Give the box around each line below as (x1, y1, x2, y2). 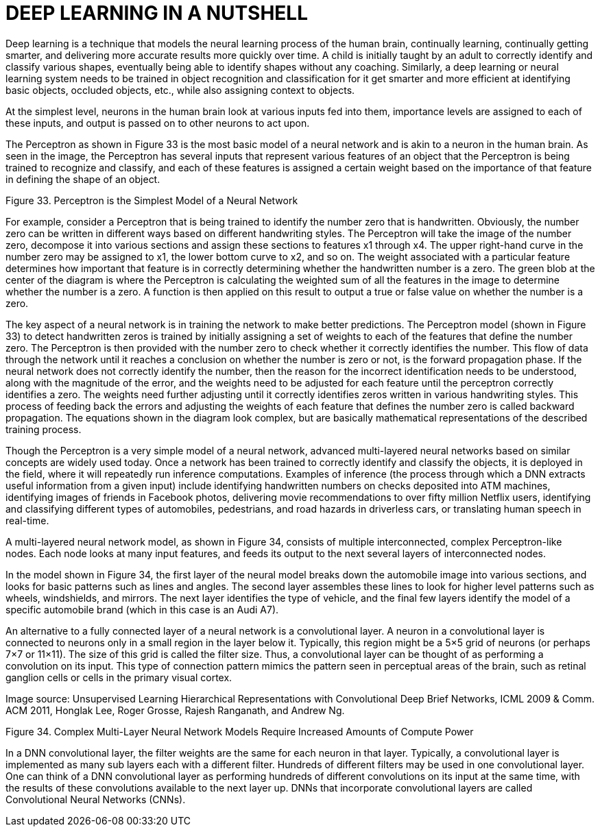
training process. (5, 423, 82, 435)
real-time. (5, 514, 49, 526)
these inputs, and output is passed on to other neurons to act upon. (5, 117, 310, 129)
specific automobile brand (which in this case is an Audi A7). (5, 603, 279, 615)
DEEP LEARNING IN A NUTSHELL (5, 1, 308, 25)
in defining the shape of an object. (5, 173, 160, 185)
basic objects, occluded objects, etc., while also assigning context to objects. (5, 84, 355, 96)
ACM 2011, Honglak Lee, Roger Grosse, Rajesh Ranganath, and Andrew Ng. (5, 704, 345, 716)
